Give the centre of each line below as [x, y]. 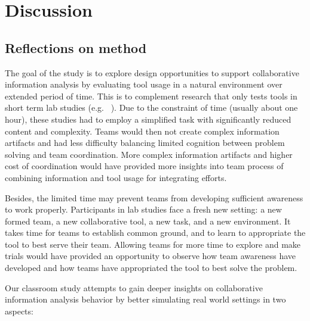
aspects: [19, 311]
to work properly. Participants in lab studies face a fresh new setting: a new [143, 209]
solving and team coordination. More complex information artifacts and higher [149, 154]
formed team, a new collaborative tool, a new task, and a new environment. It [148, 221]
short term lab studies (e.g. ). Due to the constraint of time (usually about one [151, 107]
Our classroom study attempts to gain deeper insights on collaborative [134, 287]
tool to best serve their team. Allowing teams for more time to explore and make [153, 244]
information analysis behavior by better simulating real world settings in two [145, 299]
